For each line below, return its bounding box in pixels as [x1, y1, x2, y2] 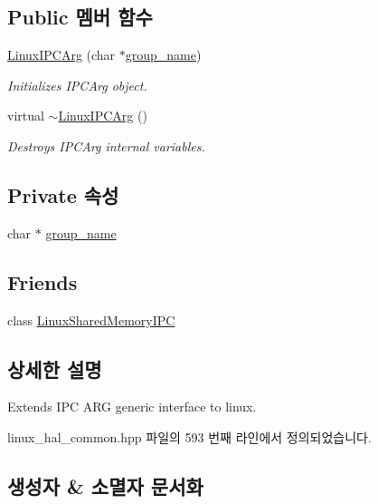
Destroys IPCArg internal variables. [7, 136, 205, 155]
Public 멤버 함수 [7, 3, 153, 31]
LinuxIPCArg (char [7, 45, 116, 64]
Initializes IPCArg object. [7, 75, 147, 94]
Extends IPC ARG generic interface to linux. [7, 397, 257, 416]
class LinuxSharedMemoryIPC [7, 310, 175, 329]
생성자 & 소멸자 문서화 [7, 471, 203, 499]
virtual [7, 106, 44, 125]
